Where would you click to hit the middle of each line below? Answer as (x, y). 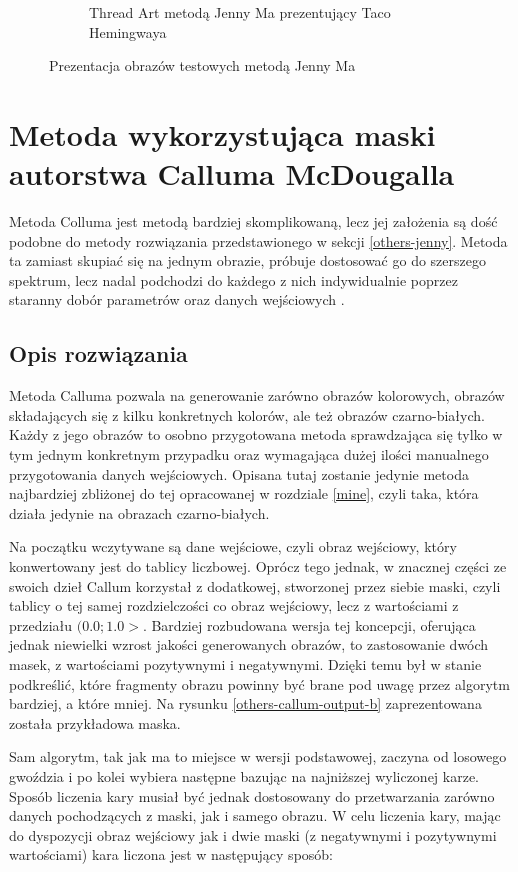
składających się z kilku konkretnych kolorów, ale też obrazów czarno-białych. (247, 414)
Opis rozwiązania (98, 353)
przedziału (41, 624)
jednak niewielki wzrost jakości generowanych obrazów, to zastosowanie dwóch (249, 644)
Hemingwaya (128, 31)
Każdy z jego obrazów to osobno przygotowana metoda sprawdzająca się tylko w (256, 434)
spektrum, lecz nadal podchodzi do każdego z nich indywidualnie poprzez (233, 279)
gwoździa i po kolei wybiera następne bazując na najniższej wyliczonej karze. (244, 775)
